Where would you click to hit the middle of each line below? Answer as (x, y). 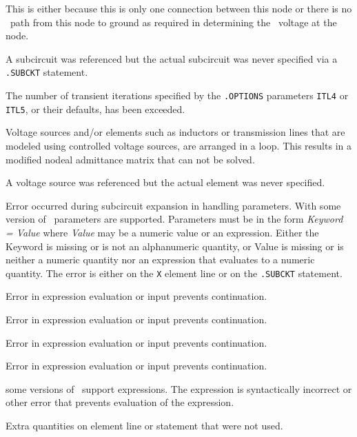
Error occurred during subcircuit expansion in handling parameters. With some (173, 205)
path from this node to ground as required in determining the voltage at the (173, 22)
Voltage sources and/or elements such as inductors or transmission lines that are (175, 132)
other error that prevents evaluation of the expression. (120, 402)
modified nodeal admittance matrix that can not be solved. (130, 159)
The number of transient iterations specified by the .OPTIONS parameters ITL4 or (177, 95)
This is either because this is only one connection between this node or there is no (179, 8)
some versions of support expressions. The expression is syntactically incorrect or (179, 388)
